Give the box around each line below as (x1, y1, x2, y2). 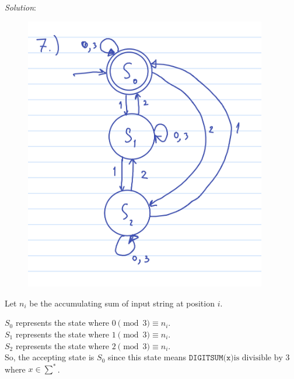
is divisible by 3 (233, 354, 290, 363)
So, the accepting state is (5, 351, 94, 363)
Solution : (5, 1, 36, 13)
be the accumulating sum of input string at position (29, 297, 215, 309)
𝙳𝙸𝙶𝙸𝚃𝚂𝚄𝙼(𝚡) (188, 354, 234, 363)
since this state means (107, 351, 187, 363)
